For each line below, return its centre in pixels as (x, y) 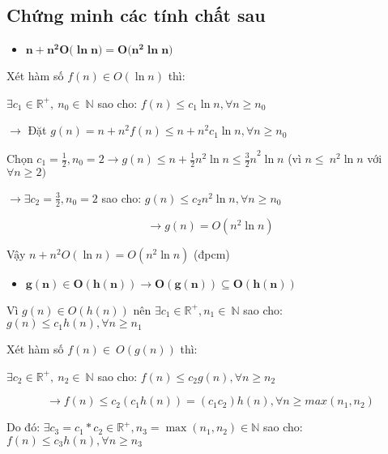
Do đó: (23, 427)
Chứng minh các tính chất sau (136, 15)
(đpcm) (212, 253)
